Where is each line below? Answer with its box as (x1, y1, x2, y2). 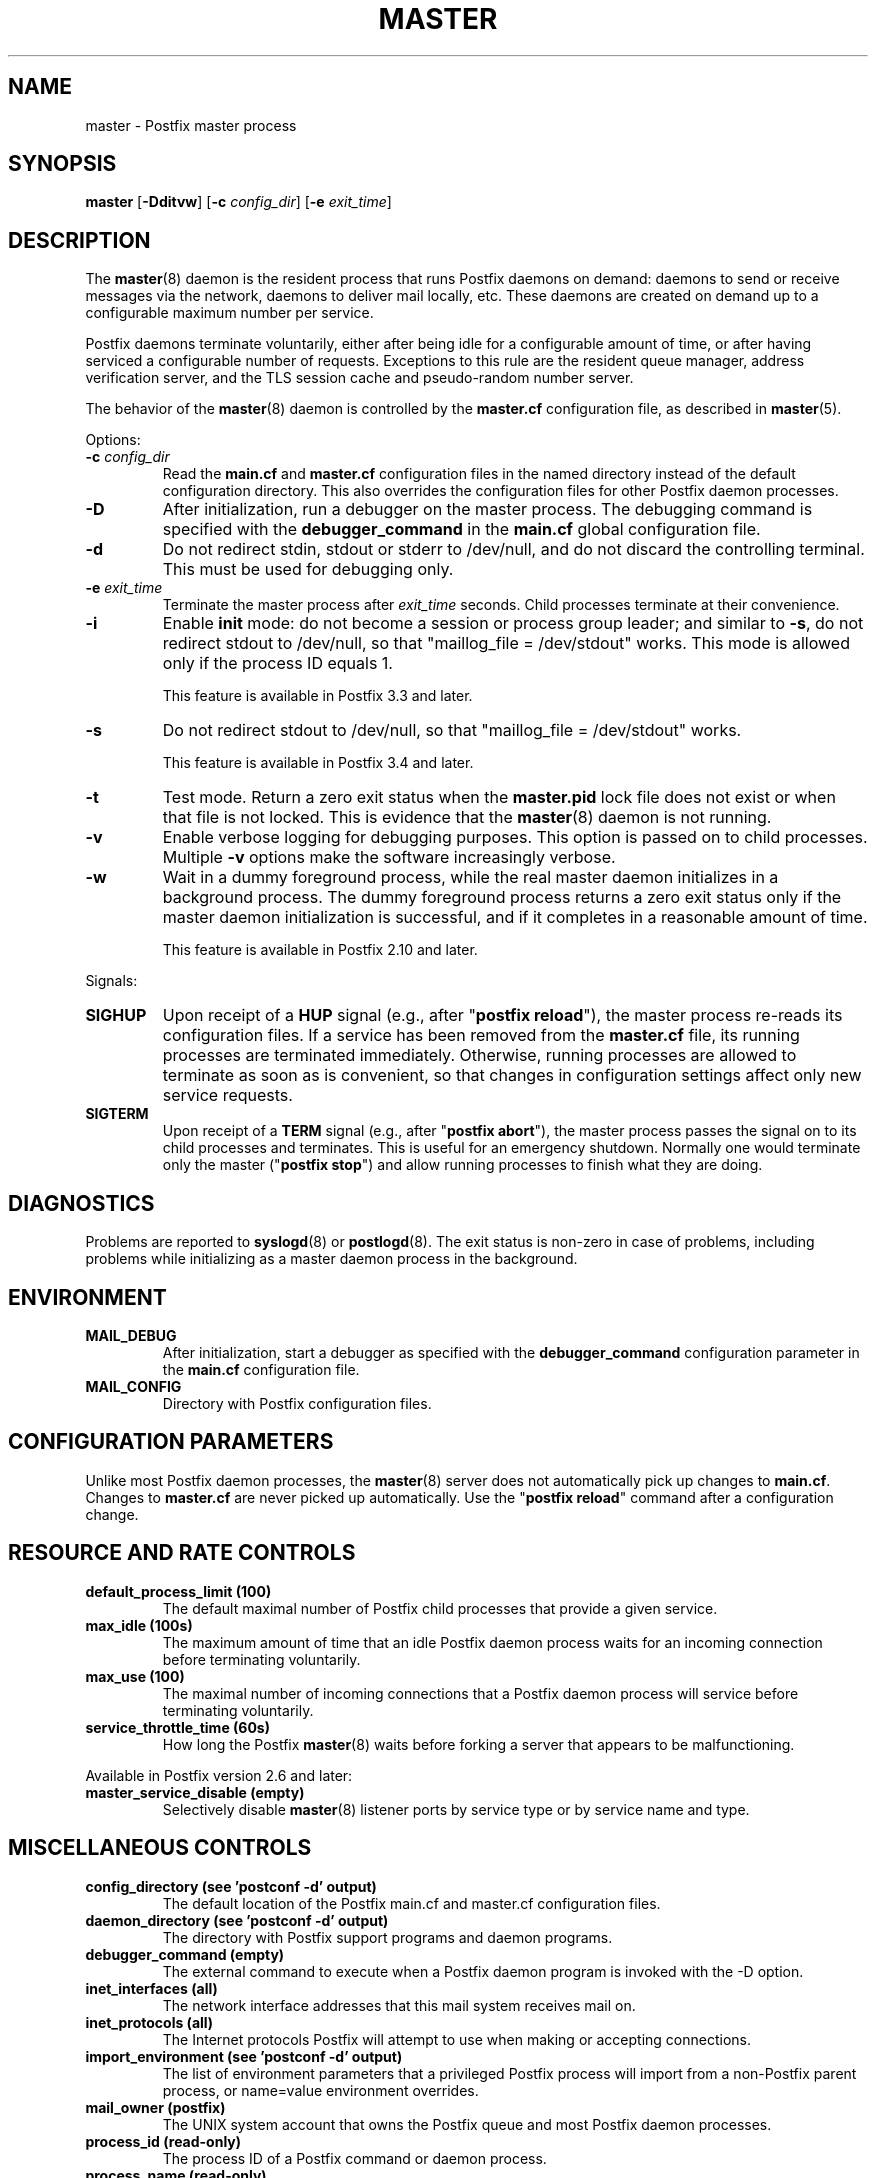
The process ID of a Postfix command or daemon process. (162, 2149, 547, 2167)
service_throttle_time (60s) (85, 1718, 270, 1736)
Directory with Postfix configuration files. (162, 1394, 432, 1412)
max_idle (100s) (85, 1616, 193, 1634)
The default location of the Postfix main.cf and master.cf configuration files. (162, 1894, 661, 1912)
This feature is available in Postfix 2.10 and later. (162, 941, 478, 959)
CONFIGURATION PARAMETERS (8, 1429, 334, 1455)
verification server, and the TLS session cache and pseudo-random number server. (85, 369, 634, 387)
